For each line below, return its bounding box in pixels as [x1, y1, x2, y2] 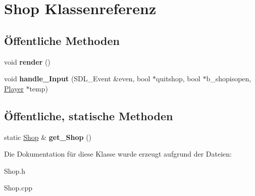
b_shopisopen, [206, 73, 251, 84]
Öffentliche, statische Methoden [4, 108, 173, 123]
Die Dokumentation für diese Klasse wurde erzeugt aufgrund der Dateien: [4, 149, 232, 159]
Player [4, 83, 24, 93]
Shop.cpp [4, 182, 33, 193]
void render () [4, 56, 50, 67]
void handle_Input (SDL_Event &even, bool [4, 73, 150, 84]
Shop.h [4, 165, 26, 176]
